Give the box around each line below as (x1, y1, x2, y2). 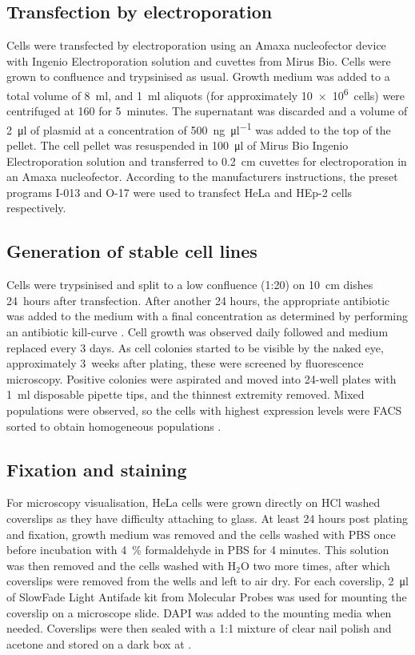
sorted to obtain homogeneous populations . (6, 417, 221, 434)
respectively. (6, 199, 66, 216)
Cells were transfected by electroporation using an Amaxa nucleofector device (6, 37, 386, 54)
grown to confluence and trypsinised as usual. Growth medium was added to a (6, 68, 390, 85)
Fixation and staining (6, 456, 187, 481)
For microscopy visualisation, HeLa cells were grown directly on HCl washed (6, 494, 381, 511)
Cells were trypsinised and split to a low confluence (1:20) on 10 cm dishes (6, 276, 373, 293)
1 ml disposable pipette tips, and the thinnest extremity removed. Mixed (6, 386, 365, 403)
